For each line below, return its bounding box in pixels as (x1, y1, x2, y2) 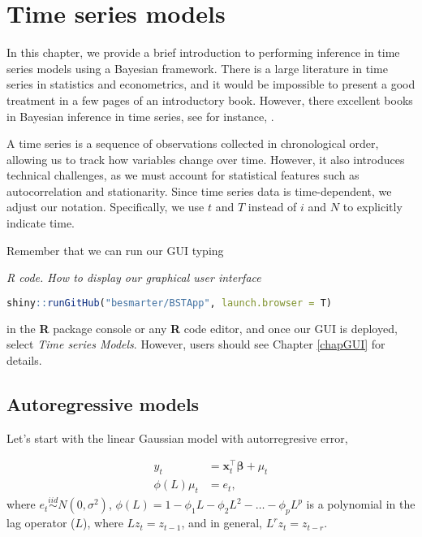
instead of (248, 198, 297, 215)
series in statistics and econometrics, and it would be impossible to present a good (6, 76, 416, 93)
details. (6, 351, 42, 368)
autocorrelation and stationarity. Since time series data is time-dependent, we (6, 182, 392, 199)
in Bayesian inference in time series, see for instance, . (6, 107, 274, 124)
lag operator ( (6, 514, 75, 531)
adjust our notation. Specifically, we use (6, 198, 205, 215)
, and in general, (181, 514, 262, 531)
